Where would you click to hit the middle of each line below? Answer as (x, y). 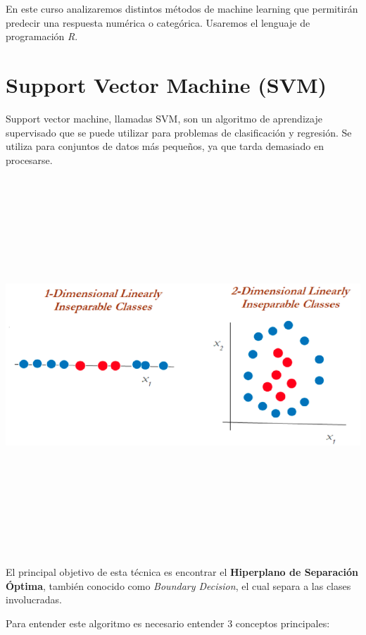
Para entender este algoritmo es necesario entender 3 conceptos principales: (168, 623)
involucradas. (34, 599)
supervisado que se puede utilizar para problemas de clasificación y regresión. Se (179, 132)
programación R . (42, 36)
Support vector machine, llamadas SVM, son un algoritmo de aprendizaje (164, 118)
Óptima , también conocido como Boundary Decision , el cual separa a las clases (178, 585)
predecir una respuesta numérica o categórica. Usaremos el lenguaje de (158, 22)
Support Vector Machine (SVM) (166, 84)
